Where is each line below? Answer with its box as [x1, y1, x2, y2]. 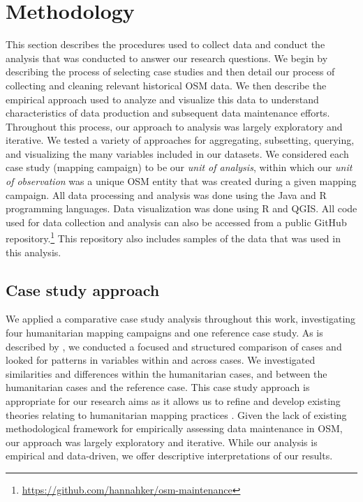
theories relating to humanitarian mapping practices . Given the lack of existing [6, 407, 347, 422]
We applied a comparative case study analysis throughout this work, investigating [6, 311, 356, 326]
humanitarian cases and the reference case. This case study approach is [6, 380, 310, 394]
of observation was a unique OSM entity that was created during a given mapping [6, 174, 357, 189]
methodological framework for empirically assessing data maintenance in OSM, [6, 421, 343, 436]
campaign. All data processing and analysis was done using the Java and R [6, 187, 327, 202]
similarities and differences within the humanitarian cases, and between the [6, 366, 327, 381]
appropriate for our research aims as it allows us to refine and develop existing [6, 394, 341, 408]
